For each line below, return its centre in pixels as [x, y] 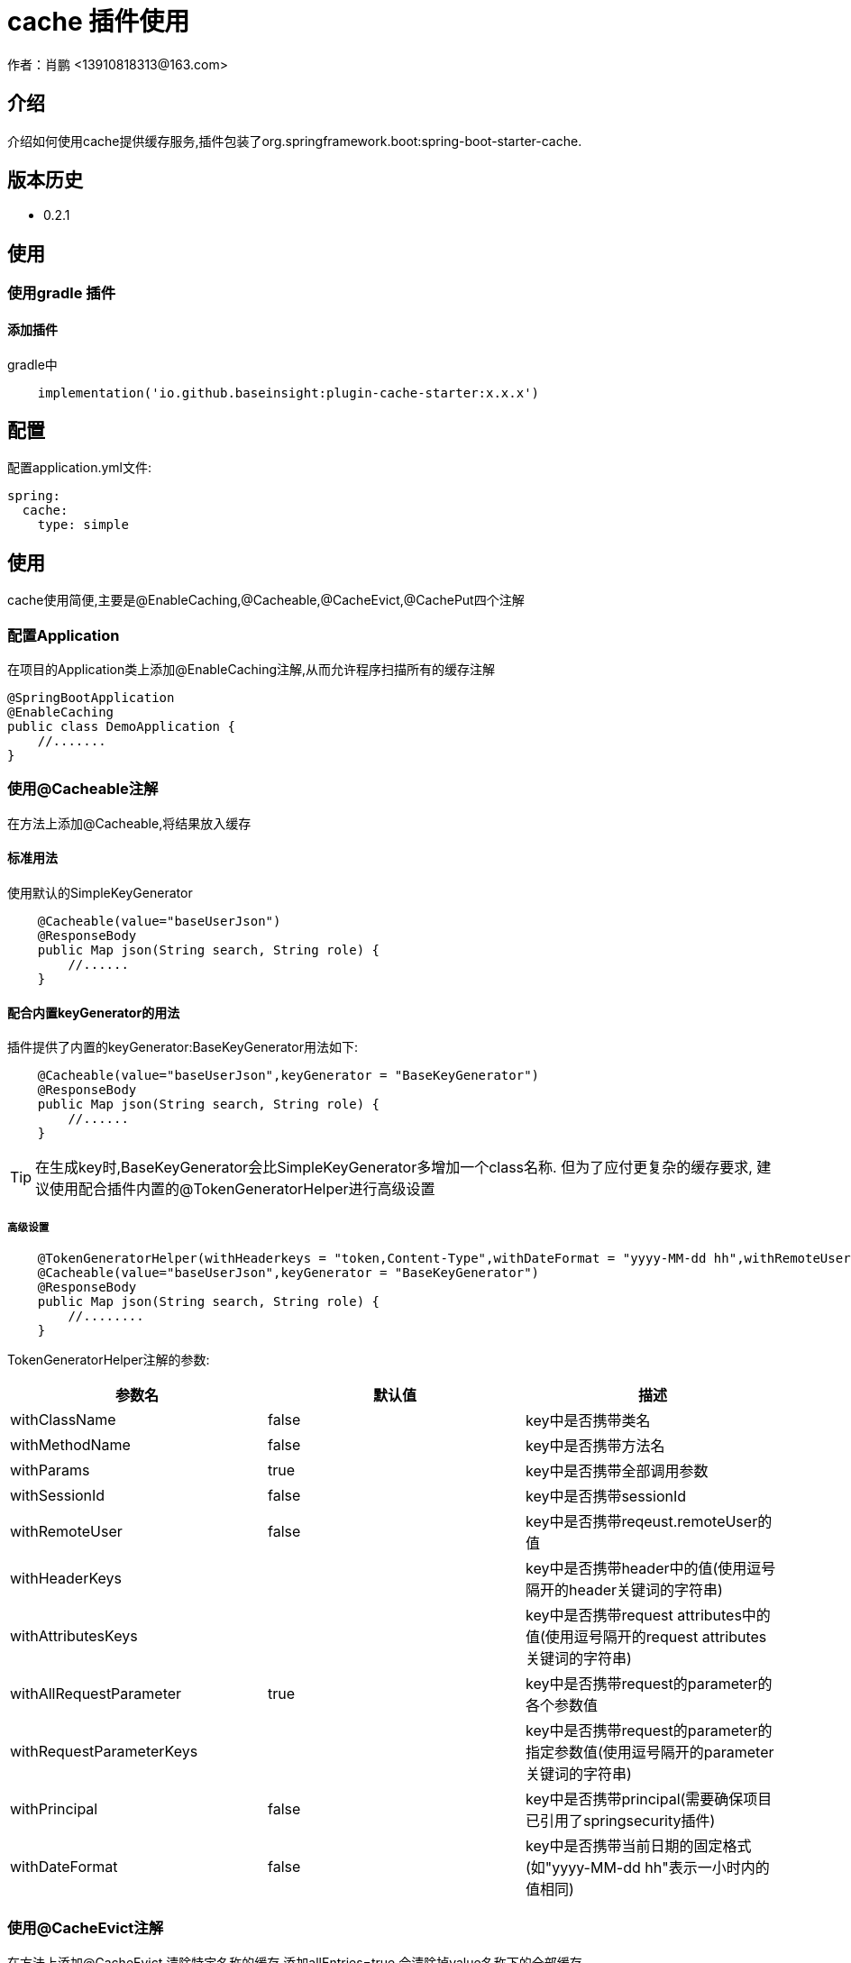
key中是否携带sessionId [606, 1496]
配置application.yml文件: [80, 468]
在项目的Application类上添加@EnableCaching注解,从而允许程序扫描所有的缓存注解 [252, 669]
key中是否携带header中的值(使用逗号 [650, 1568]
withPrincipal [54, 1808]
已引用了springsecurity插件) [620, 1820]
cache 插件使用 [99, 22]
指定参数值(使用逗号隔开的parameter [650, 1752]
